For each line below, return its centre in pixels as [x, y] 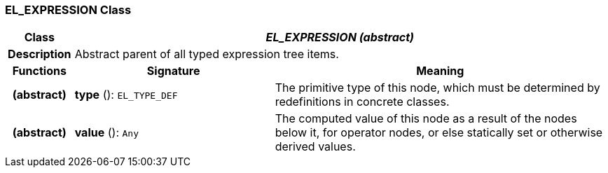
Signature [173, 71]
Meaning [440, 71]
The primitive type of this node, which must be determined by [437, 88]
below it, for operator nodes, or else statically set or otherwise [439, 133]
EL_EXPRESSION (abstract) [340, 37]
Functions [39, 71]
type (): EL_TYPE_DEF [126, 95]
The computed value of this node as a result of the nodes [426, 119]
